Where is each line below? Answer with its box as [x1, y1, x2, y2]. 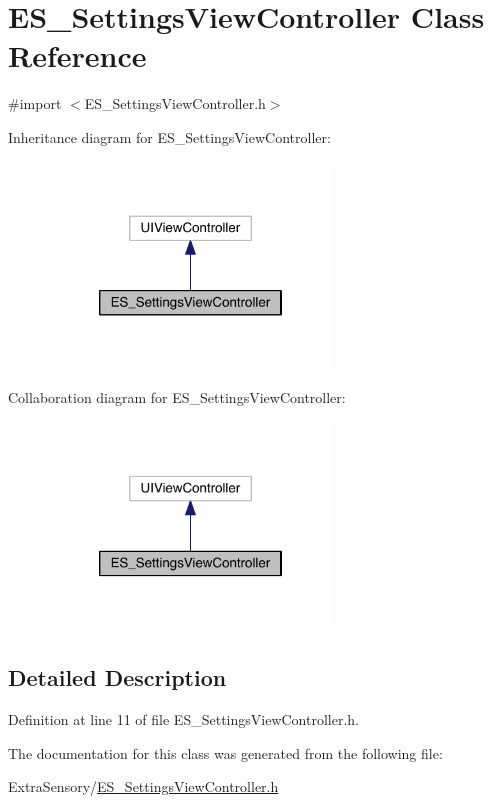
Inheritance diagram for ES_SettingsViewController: [8, 126, 331, 147]
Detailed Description [8, 662, 227, 693]
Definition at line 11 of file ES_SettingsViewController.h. [8, 709, 359, 730]
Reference [8, 35, 147, 76]
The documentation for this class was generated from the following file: [8, 742, 443, 763]
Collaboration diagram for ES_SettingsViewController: [8, 387, 346, 407]
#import [8, 93, 62, 114]
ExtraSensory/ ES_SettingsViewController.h [8, 776, 279, 797]
